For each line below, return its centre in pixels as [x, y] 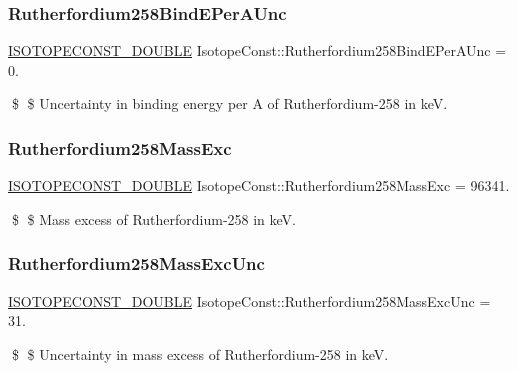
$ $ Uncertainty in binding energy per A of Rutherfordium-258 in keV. [229, 103]
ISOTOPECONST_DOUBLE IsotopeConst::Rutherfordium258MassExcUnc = [249, 300]
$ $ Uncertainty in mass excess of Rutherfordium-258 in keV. [200, 353]
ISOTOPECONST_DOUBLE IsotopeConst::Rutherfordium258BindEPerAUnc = [257, 50]
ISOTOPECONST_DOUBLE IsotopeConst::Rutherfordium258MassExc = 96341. [259, 185]
